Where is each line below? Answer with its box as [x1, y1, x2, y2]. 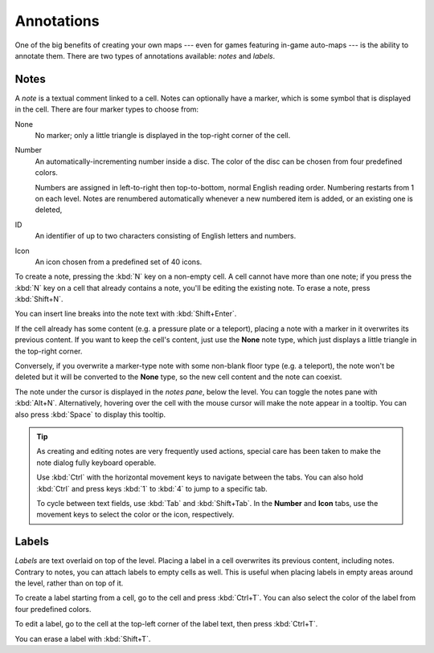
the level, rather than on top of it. [14, 578, 124, 588]
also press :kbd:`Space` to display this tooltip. [14, 410, 166, 419]
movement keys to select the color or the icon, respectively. [36, 510, 235, 520]
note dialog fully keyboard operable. [36, 458, 157, 467]
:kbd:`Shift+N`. [14, 294, 63, 304]
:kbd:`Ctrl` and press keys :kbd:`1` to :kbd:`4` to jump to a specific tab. [36, 484, 268, 493]
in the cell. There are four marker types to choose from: [14, 104, 199, 114]
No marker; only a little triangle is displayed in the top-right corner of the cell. [35, 131, 291, 141]
